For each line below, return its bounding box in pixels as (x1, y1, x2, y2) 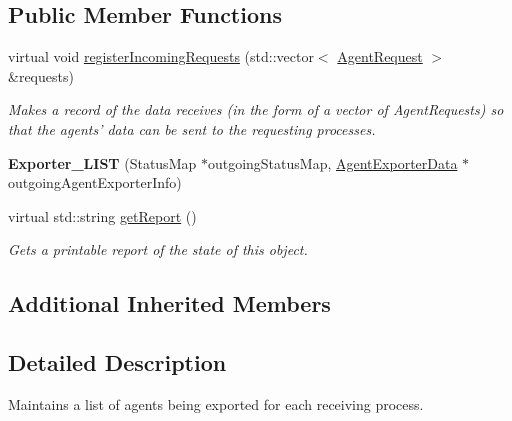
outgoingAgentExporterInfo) (8, 172, 182, 193)
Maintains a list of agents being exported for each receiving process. (8, 393, 424, 414)
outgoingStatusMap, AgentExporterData (207, 152, 458, 173)
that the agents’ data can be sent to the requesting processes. (8, 118, 376, 139)
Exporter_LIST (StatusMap (8, 152, 197, 173)
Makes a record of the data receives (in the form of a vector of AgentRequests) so (8, 99, 504, 120)
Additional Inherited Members (8, 288, 331, 319)
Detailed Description (8, 347, 227, 378)
